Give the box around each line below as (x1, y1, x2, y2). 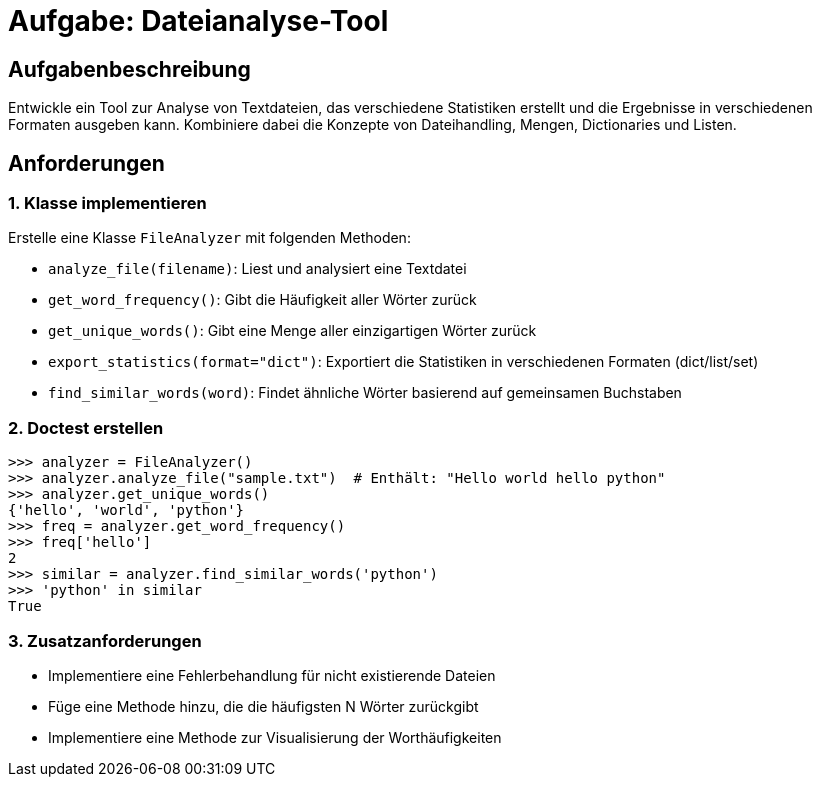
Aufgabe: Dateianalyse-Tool (8, 4, 389, 38)
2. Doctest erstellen (8, 417, 164, 438)
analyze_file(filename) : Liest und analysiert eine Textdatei (48, 260, 467, 278)
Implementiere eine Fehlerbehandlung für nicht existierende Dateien (48, 666, 496, 684)
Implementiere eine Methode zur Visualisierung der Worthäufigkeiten (48, 728, 502, 746)
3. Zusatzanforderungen (8, 630, 202, 651)
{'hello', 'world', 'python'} (8, 502, 245, 519)
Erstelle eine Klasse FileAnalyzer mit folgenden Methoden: (8, 229, 411, 247)
